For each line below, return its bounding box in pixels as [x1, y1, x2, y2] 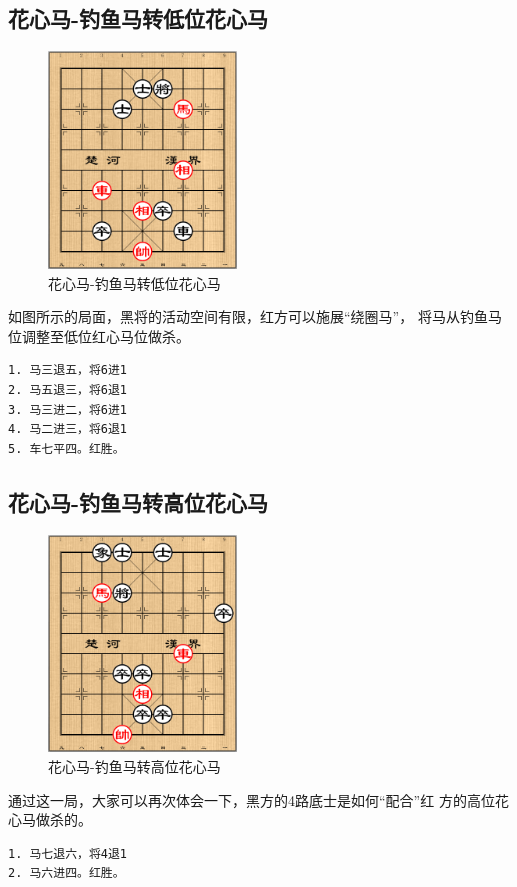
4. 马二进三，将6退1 [8, 422, 128, 437]
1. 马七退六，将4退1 [8, 846, 128, 861]
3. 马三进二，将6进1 [8, 402, 128, 417]
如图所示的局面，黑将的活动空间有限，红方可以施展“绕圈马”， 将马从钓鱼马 [8, 306, 502, 327]
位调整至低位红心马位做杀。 [8, 325, 190, 346]
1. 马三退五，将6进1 [8, 363, 128, 378]
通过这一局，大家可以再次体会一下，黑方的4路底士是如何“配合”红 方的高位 [8, 789, 495, 810]
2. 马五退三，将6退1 [8, 383, 128, 398]
